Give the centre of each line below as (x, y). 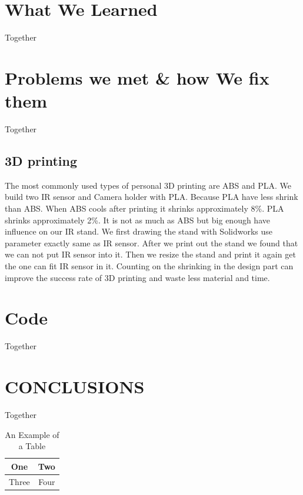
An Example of (32, 434)
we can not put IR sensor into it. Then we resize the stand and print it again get (150, 254)
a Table (32, 446)
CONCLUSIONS (75, 387)
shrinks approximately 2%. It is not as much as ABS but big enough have (137, 220)
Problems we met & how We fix (137, 77)
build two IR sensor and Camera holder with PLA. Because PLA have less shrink (151, 197)
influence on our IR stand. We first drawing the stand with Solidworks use (139, 231)
